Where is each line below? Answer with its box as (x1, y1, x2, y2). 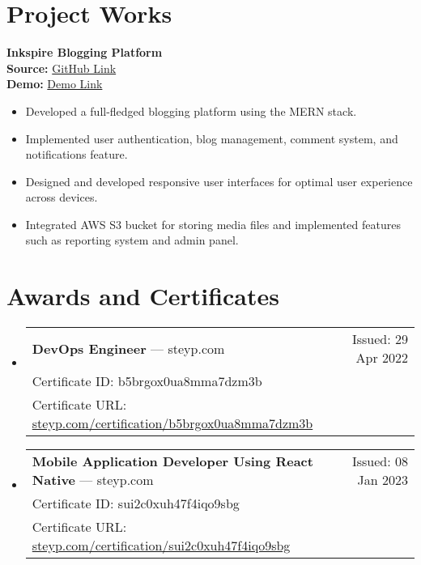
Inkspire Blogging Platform (6, 44, 163, 61)
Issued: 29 (351, 329, 408, 349)
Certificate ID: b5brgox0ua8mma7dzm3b (32, 372, 262, 391)
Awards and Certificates (6, 279, 280, 312)
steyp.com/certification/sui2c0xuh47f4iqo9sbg (32, 536, 291, 555)
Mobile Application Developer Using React (32, 452, 313, 471)
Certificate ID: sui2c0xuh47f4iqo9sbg (32, 494, 240, 513)
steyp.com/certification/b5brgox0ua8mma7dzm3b (32, 414, 313, 433)
